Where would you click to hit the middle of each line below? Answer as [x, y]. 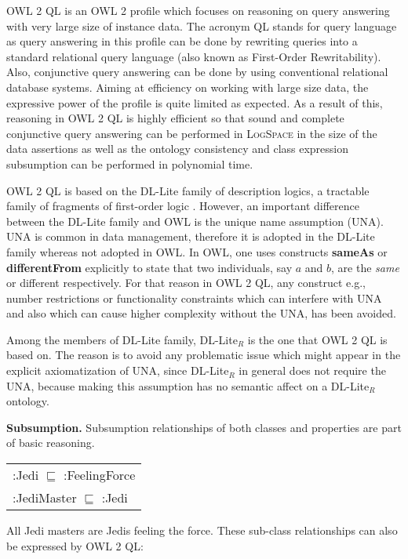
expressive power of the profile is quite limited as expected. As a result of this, [195, 102]
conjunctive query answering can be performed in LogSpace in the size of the [192, 133]
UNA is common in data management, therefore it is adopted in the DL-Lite [191, 236]
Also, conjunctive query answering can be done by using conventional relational [197, 72]
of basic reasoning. [51, 443]
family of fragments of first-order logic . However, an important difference [183, 206]
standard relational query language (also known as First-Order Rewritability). [194, 56]
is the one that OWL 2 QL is [317, 339]
